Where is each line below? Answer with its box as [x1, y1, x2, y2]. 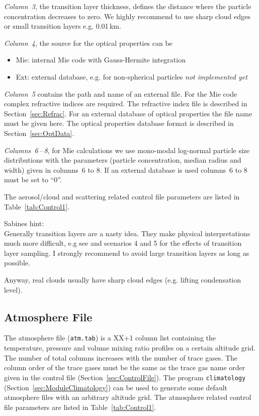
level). [4, 284, 23, 295]
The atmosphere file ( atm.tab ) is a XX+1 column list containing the [4, 332, 216, 343]
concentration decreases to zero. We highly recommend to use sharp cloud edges [4, 11, 250, 21]
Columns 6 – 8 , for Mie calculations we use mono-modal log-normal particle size [4, 145, 250, 155]
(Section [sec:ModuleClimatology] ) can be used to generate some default [4, 382, 228, 392]
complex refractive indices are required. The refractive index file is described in [4, 98, 247, 109]
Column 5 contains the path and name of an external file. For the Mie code [4, 88, 237, 99]
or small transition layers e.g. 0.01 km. [4, 21, 121, 31]
